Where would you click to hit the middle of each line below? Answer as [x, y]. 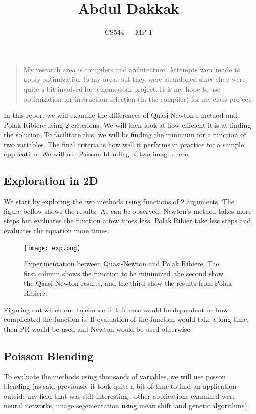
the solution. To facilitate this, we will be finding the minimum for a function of [125, 134]
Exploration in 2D [51, 181]
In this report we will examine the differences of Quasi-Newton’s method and [121, 115]
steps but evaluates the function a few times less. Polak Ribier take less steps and [128, 221]
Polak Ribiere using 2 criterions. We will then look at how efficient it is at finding [128, 125]
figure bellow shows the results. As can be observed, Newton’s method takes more [128, 211]
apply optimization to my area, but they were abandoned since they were [134, 79]
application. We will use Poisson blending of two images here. [97, 154]
